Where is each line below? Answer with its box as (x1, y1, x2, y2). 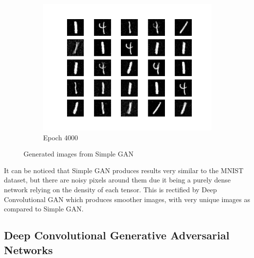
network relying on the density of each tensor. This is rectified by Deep (4, 184, 217, 194)
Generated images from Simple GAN (23, 149, 134, 159)
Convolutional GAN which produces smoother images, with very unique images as (4, 194, 251, 204)
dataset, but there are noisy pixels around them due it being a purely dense (4, 175, 231, 185)
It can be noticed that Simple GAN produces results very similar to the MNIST (4, 165, 244, 175)
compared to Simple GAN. (4, 204, 84, 214)
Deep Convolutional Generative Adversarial (4, 228, 230, 243)
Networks (4, 242, 53, 257)
